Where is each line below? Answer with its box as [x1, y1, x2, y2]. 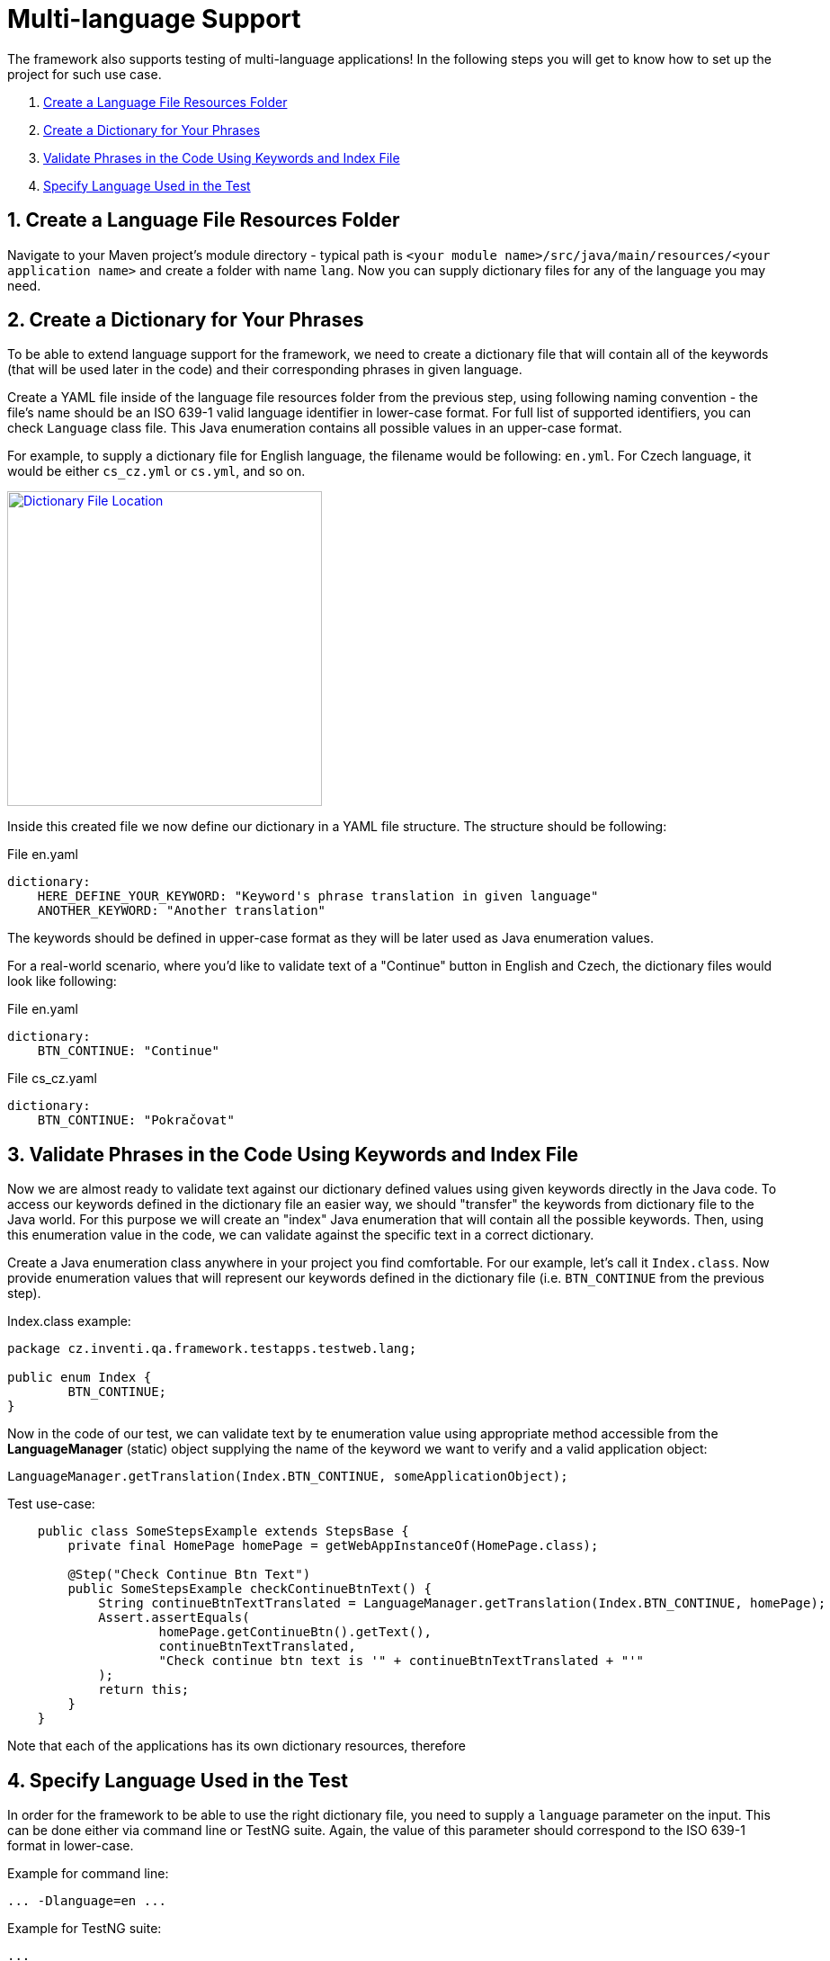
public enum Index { [7, 1370, 152, 1385]
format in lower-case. [7, 1838, 134, 1854]
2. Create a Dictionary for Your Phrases [7, 309, 364, 332]
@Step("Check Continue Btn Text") [67, 1567, 311, 1582]
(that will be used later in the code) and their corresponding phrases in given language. [7, 362, 522, 378]
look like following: [7, 973, 117, 989]
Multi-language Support [7, 4, 301, 34]
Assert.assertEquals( [98, 1610, 250, 1625]
